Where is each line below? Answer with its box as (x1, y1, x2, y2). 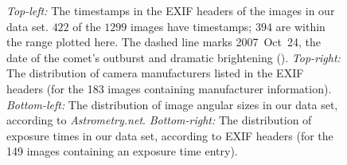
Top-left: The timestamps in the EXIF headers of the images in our (6, 2, 335, 18)
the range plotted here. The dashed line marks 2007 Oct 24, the (6, 33, 321, 50)
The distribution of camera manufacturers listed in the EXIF (6, 65, 304, 81)
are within (275, 18, 326, 34)
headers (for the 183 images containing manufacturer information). (6, 80, 332, 96)
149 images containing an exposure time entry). (6, 143, 238, 159)
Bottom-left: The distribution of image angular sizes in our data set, (6, 96, 338, 112)
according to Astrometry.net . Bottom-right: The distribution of (6, 112, 312, 128)
